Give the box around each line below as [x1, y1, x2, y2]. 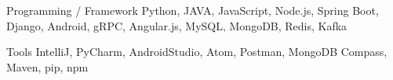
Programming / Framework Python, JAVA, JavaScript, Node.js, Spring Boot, [6, 2, 379, 18]
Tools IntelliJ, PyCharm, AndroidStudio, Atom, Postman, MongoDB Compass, [6, 43, 388, 60]
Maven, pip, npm [6, 58, 89, 75]
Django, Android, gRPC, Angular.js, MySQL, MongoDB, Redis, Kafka [6, 17, 348, 33]
